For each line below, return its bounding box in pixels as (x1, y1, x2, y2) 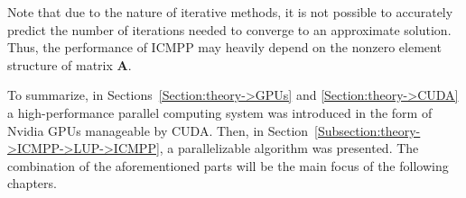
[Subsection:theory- (314, 121, 421, 139)
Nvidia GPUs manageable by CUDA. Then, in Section (7, 121, 309, 139)
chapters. (7, 174, 57, 193)
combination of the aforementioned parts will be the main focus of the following (7, 156, 449, 175)
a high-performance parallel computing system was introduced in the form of (7, 103, 433, 121)
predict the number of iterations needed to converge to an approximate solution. (7, 20, 452, 39)
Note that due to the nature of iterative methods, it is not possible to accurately (7, 3, 453, 21)
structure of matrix (7, 55, 113, 74)
